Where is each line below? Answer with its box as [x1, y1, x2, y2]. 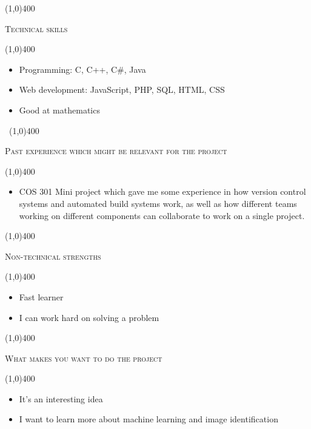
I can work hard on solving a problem [19, 311, 159, 323]
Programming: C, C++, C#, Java [19, 62, 146, 75]
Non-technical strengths [5, 249, 101, 262]
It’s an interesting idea [19, 392, 103, 405]
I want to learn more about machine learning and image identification [19, 413, 278, 425]
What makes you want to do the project [5, 351, 162, 364]
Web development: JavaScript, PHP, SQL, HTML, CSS [19, 83, 225, 96]
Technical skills [5, 22, 68, 35]
